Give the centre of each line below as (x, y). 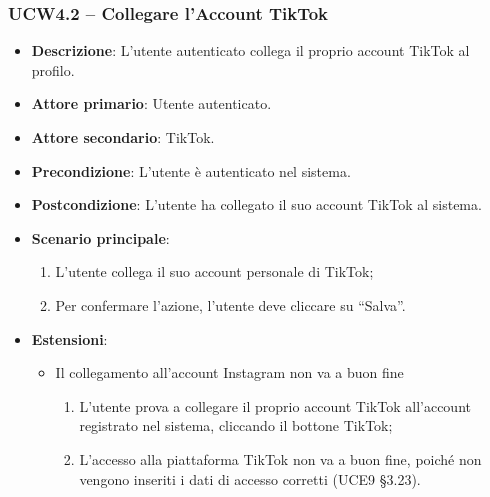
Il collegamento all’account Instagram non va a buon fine (229, 372)
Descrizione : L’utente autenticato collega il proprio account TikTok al (250, 50)
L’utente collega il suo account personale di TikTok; (214, 271)
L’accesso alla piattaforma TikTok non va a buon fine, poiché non (280, 458)
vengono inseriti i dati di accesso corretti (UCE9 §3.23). (250, 478)
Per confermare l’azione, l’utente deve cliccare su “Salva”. (230, 304)
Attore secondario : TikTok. (123, 137)
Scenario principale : (100, 237)
